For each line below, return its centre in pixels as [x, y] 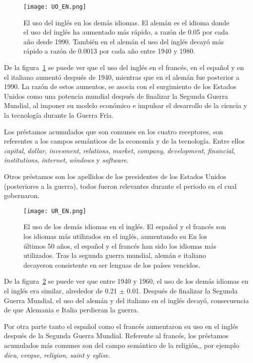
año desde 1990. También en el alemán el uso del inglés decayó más [124, 41]
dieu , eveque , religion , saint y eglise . [57, 354]
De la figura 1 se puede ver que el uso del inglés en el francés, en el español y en [124, 67]
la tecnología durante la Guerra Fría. [59, 115]
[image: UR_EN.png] [55, 211]
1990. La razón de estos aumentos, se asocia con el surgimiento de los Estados [120, 86]
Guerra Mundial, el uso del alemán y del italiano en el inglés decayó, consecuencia [126, 300]
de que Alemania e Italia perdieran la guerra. [71, 310]
